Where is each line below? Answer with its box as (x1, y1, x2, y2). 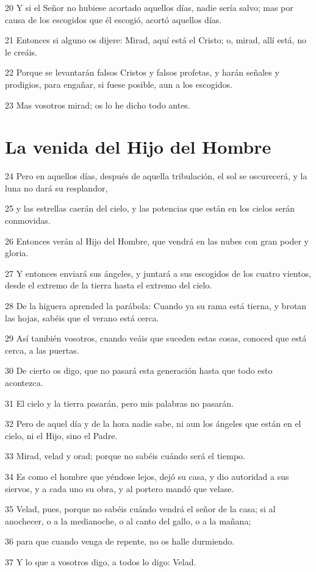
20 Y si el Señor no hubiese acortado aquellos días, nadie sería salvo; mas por (5, 1, 293, 13)
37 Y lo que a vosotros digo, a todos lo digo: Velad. (5, 555, 196, 568)
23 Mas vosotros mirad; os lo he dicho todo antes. (5, 98, 190, 111)
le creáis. (5, 45, 37, 58)
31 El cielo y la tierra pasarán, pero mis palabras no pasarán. (5, 396, 234, 409)
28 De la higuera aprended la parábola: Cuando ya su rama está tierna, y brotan (5, 299, 307, 312)
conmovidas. (5, 214, 51, 227)
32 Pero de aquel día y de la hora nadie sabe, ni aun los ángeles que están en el (5, 417, 301, 430)
